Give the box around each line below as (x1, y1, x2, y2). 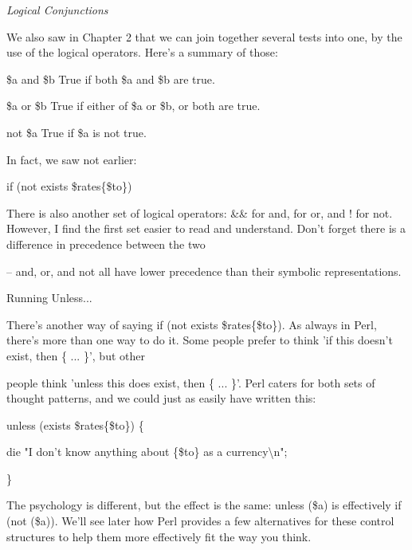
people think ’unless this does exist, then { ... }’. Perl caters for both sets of (6, 374, 375, 391)
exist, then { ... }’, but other (6, 347, 145, 363)
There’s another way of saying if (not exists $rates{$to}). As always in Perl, (6, 316, 377, 332)
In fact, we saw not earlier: (6, 151, 137, 167)
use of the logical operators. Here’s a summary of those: (6, 44, 278, 61)
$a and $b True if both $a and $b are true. (6, 70, 215, 87)
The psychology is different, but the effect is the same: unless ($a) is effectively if (6, 497, 402, 513)
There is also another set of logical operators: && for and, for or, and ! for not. (6, 204, 393, 221)
